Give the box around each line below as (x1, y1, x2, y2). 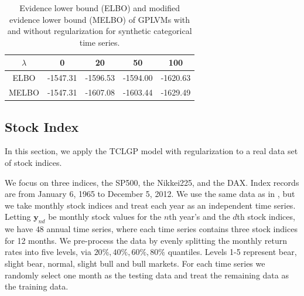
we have (5, 223, 33, 235)
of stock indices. (5, 156, 62, 168)
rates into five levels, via (5, 246, 91, 258)
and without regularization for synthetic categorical (7, 25, 192, 37)
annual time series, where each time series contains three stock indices (46, 223, 298, 235)
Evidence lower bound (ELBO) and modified (19, 2, 180, 13)
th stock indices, (237, 210, 295, 223)
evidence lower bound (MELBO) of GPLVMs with (9, 13, 190, 25)
